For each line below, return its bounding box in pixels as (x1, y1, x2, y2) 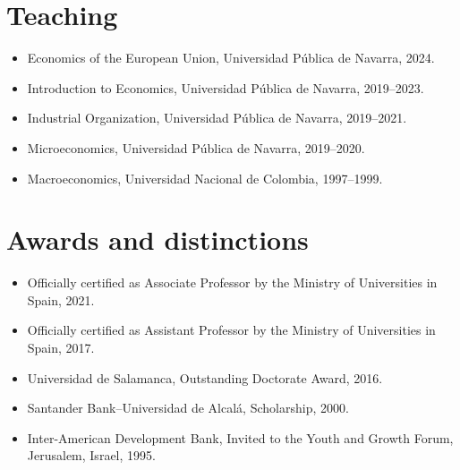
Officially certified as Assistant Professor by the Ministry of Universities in (27, 320, 436, 339)
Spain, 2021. (27, 290, 95, 309)
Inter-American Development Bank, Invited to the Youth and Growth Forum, (27, 428, 454, 447)
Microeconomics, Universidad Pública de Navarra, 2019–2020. (27, 138, 365, 157)
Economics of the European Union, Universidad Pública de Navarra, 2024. (27, 48, 435, 67)
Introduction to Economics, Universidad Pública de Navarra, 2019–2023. (27, 78, 424, 97)
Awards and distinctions (6, 221, 309, 258)
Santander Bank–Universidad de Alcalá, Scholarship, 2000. (27, 398, 349, 417)
